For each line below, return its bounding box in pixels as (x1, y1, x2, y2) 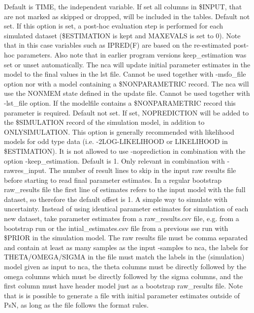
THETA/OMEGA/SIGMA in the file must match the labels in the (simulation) (4, 252, 245, 262)
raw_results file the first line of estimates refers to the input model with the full (4, 184, 246, 195)
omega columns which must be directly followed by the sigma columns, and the (4, 271, 243, 281)
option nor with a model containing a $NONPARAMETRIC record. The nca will (4, 78, 249, 88)
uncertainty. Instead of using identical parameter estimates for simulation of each (4, 203, 249, 214)
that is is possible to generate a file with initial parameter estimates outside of (4, 290, 240, 300)
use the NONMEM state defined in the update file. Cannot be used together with (4, 88, 250, 98)
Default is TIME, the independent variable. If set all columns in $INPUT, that (4, 1, 242, 11)
